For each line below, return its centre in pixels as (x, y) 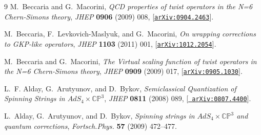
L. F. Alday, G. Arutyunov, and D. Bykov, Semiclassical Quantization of (120, 88)
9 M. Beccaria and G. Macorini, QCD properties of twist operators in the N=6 (128, 6)
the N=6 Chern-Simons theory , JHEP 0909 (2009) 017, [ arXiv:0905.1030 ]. (123, 71)
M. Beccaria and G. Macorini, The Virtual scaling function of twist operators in (130, 61)
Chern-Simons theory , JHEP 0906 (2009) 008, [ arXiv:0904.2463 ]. (109, 16)
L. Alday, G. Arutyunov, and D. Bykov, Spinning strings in (99, 115)
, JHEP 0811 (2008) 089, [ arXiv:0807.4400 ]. (178, 98)
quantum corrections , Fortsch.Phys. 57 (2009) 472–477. (91, 126)
